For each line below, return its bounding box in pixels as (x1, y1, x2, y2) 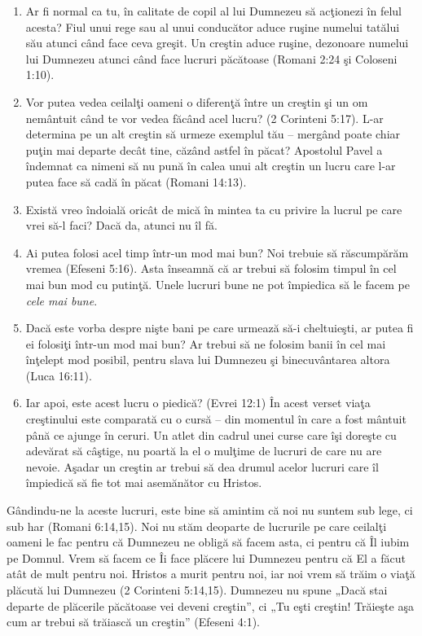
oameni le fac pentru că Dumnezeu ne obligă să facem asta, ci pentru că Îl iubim (7, 533, 410, 550)
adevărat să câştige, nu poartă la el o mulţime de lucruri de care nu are (25, 442, 382, 459)
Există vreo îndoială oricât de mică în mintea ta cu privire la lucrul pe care (25, 200, 402, 217)
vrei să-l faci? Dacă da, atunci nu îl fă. (25, 217, 218, 234)
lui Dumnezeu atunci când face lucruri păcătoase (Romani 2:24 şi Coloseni (25, 50, 398, 67)
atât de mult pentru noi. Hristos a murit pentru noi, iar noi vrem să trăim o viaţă (7, 565, 415, 582)
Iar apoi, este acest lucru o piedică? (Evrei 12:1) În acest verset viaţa (25, 394, 371, 411)
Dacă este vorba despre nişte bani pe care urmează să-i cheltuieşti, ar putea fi (25, 319, 414, 336)
